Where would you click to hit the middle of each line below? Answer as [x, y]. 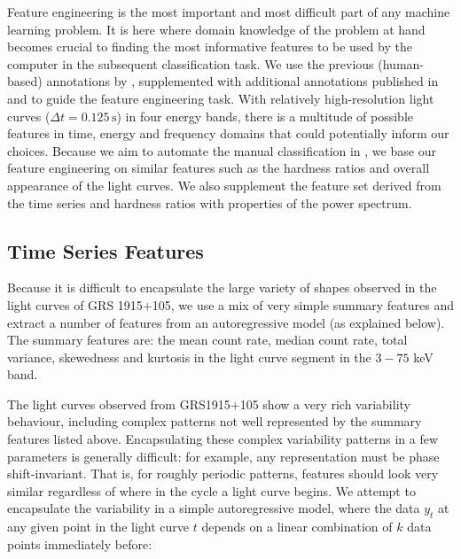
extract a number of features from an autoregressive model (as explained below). [226, 322]
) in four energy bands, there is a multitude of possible [265, 116]
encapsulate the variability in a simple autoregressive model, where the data [214, 508]
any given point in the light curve [98, 527]
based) [25, 81]
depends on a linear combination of [297, 527]
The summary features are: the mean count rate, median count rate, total [207, 340]
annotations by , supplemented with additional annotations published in [242, 81]
